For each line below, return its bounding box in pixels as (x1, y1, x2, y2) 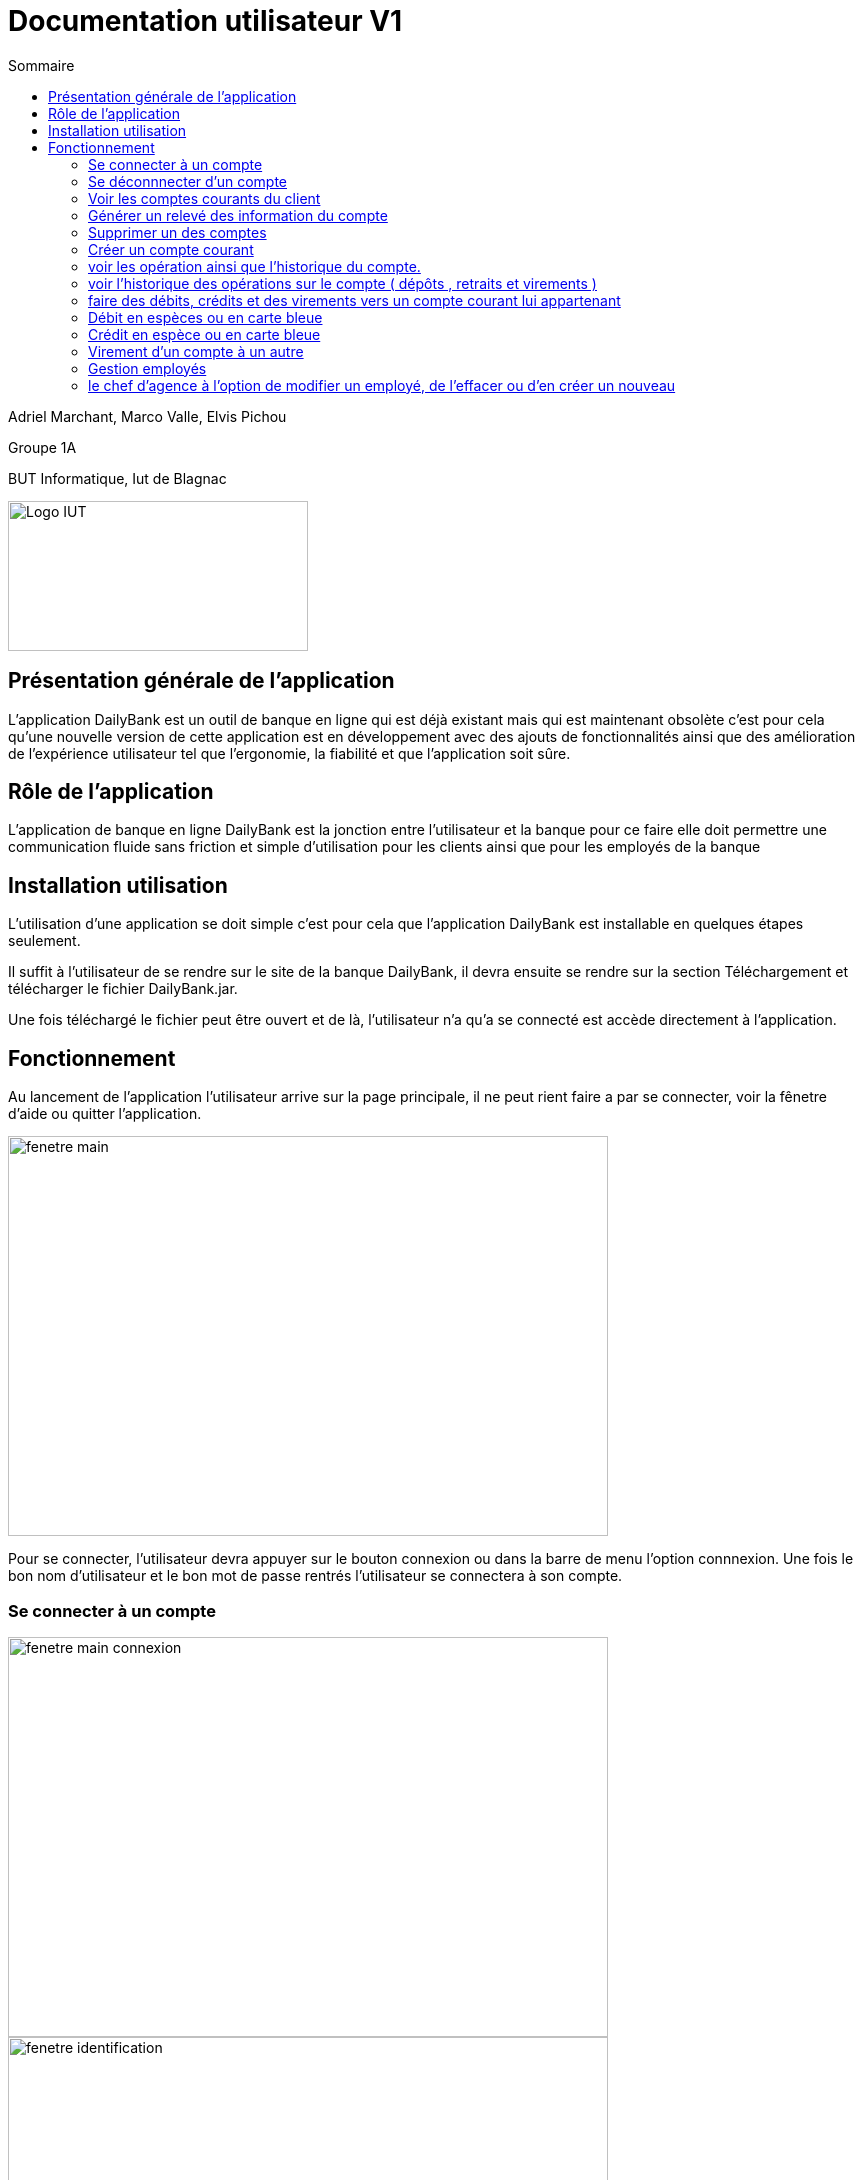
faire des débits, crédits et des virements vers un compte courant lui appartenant (88, 291, 621, 309)
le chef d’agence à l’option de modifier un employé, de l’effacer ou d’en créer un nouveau (88, 376, 676, 394)
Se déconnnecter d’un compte (88, 172, 287, 190)
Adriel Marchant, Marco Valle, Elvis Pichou (8, 407, 287, 425)
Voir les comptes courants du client (88, 189, 321, 207)
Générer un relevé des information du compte (88, 206, 388, 224)
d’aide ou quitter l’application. (8, 1105, 202, 1123)
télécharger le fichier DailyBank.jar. (8, 980, 238, 998)
